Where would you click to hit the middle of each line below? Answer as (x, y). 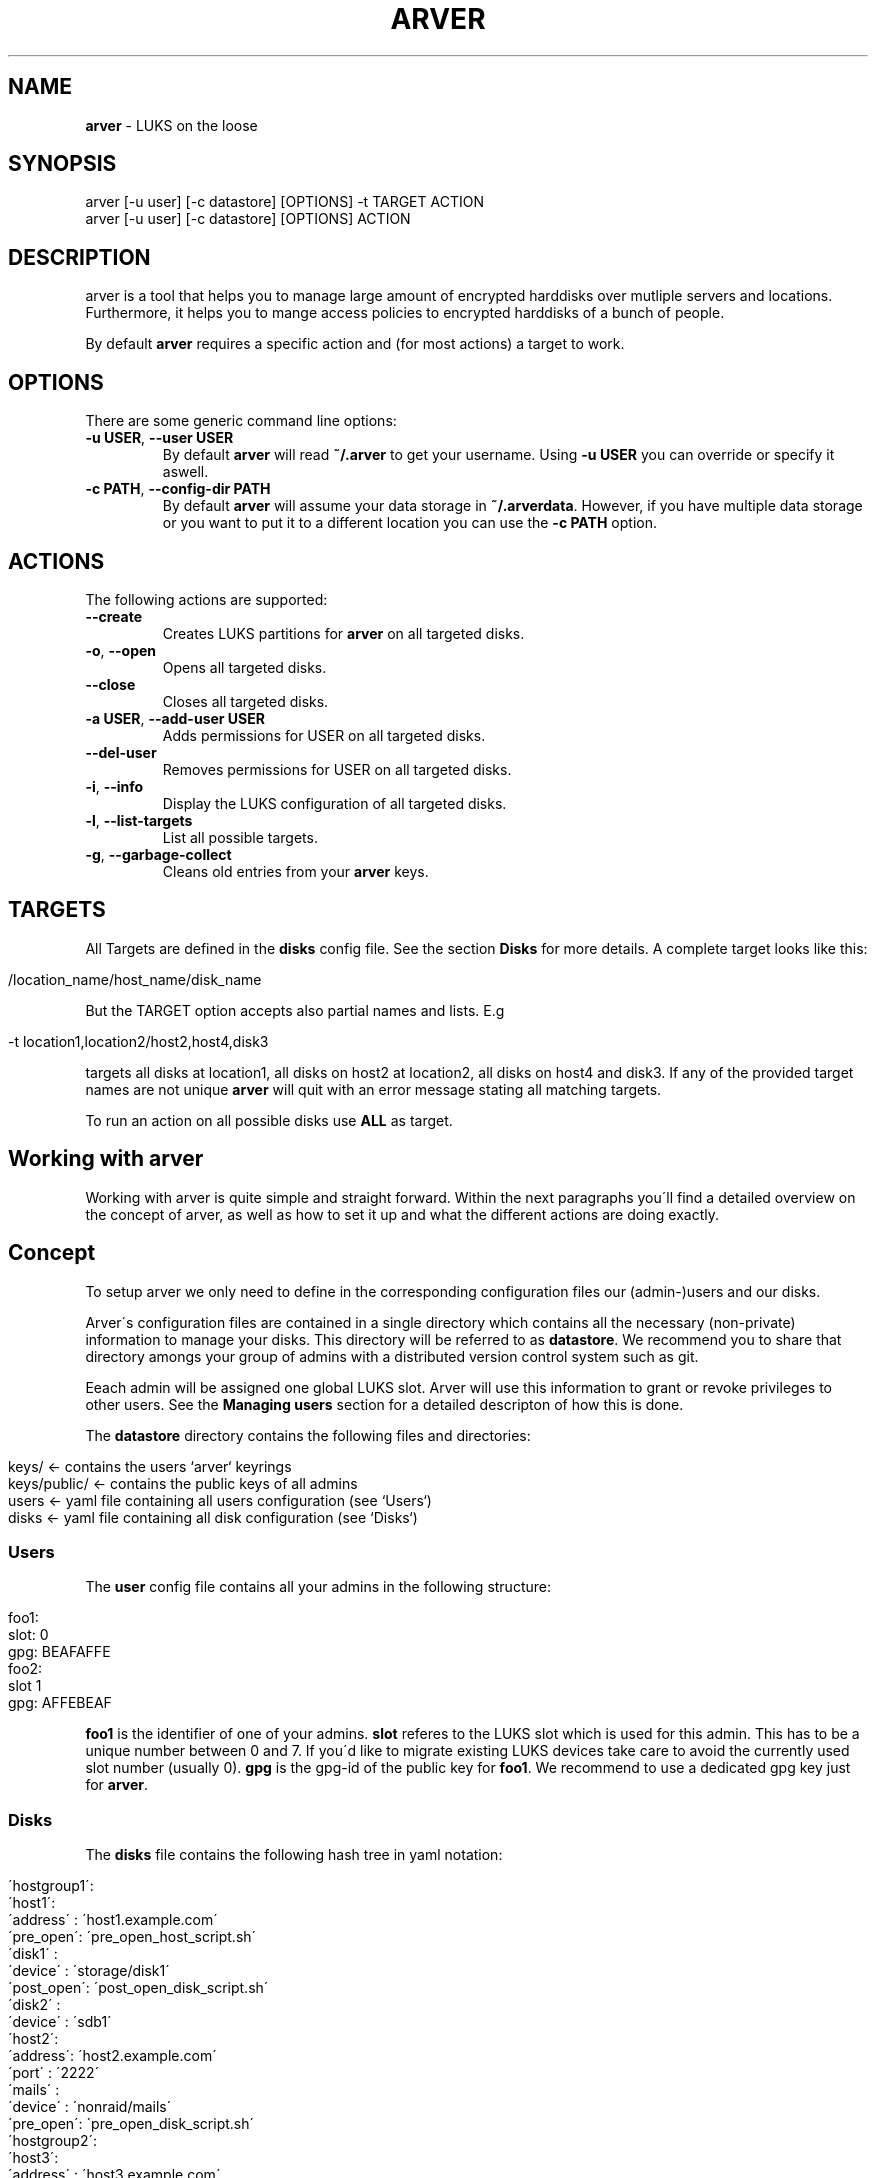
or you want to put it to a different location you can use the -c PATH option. (409, 523)
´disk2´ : (34, 2004)
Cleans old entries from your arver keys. (295, 871)
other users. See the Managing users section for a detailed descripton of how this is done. (384, 1404)
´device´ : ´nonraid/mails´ (90, 2106)
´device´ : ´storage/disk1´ (89, 1970)
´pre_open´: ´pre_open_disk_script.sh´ (131, 2123)
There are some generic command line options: (241, 421)
